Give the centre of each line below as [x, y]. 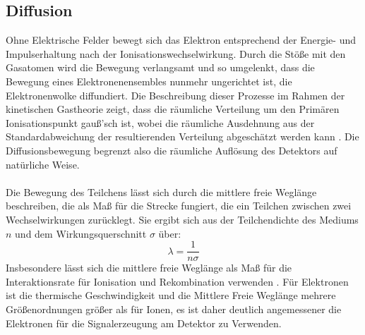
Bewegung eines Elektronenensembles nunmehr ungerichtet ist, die [149, 81]
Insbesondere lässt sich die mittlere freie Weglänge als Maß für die [149, 268]
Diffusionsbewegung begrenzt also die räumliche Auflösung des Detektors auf [172, 150]
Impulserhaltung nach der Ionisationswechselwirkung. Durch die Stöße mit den [176, 53]
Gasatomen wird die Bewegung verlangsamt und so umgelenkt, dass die [160, 67]
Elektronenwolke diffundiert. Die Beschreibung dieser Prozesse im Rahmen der [175, 95]
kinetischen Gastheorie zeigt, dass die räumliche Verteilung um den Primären [173, 109]
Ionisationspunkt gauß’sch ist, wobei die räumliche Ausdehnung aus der [160, 122]
